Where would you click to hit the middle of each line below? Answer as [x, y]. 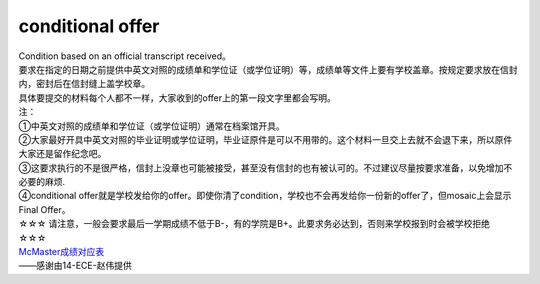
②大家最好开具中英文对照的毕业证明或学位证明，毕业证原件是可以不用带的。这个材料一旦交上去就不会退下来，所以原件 [265, 139]
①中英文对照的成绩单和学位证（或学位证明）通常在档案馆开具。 [151, 126]
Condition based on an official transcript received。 [125, 56]
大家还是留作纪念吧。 [62, 154]
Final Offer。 [44, 209]
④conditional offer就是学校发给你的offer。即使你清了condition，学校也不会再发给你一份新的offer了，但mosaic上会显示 [265, 196]
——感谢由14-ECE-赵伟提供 [75, 266]
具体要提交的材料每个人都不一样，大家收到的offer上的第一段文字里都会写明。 [177, 97]
